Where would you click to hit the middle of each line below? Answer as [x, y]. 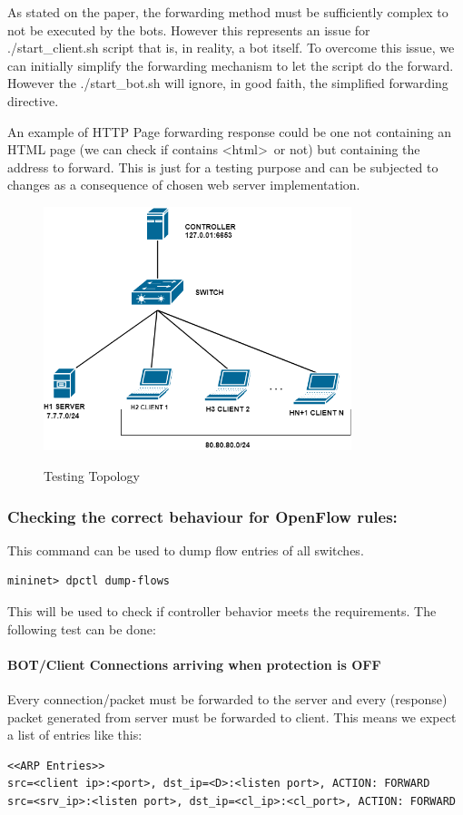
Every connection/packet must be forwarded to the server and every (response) [227, 698]
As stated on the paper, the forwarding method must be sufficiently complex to [228, 12]
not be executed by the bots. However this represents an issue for [189, 29]
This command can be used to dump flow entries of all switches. [186, 550]
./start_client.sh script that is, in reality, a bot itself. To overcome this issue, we [231, 48]
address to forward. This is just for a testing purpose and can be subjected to [223, 167]
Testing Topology [92, 476]
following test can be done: [82, 628]
